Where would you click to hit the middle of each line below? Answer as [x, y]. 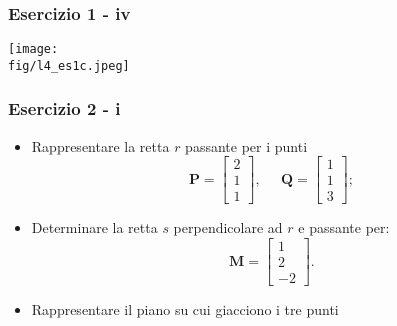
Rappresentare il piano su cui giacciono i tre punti [185, 309]
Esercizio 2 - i [64, 108]
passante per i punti [246, 145]
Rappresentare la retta [100, 145]
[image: [33, 49]
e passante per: [344, 227]
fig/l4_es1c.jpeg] [69, 65]
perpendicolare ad [228, 227]
